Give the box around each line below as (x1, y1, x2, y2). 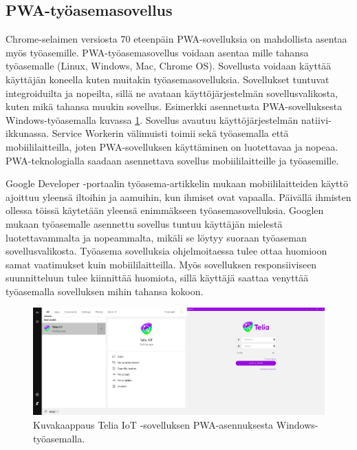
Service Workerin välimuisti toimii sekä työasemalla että (52, 126, 289, 140)
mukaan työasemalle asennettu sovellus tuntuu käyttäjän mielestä (6, 216, 283, 231)
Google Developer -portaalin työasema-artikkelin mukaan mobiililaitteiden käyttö (6, 176, 348, 191)
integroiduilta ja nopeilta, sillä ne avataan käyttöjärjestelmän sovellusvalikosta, (6, 85, 338, 100)
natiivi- (301, 112, 332, 127)
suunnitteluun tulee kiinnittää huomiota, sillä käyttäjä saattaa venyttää (6, 270, 309, 285)
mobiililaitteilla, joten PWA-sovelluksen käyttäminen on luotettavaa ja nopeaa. (6, 139, 338, 153)
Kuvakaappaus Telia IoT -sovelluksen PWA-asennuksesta (33, 417, 274, 431)
